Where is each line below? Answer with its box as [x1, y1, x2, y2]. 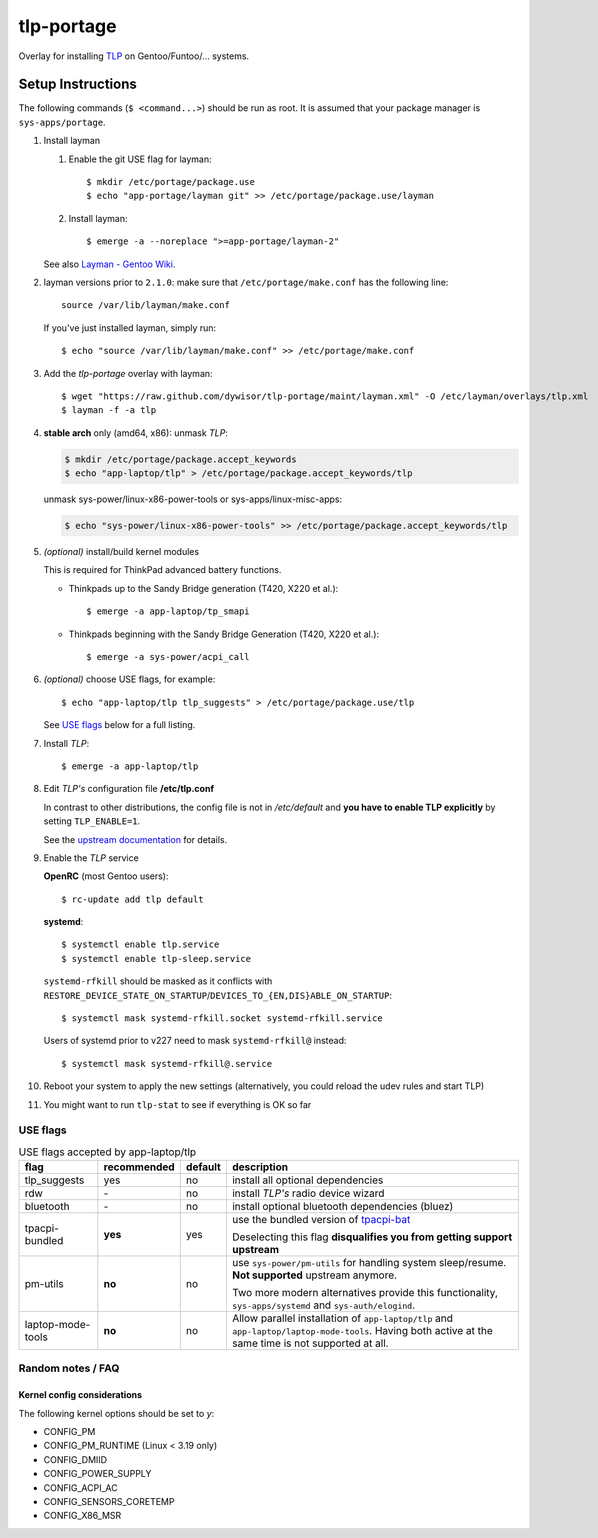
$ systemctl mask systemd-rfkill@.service [61, 1058, 273, 1069]
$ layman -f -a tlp [61, 405, 157, 416]
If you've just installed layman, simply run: [43, 321, 217, 334]
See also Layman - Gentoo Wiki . [43, 258, 176, 270]
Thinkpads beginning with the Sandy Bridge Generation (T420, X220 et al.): [68, 628, 380, 640]
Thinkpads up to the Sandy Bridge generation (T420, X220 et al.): [68, 582, 339, 594]
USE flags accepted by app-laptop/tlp [18, 1145, 197, 1159]
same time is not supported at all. [231, 1336, 389, 1350]
